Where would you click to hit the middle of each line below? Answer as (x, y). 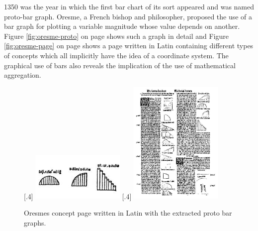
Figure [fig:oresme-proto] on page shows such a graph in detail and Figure (117, 36)
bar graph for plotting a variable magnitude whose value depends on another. (122, 26)
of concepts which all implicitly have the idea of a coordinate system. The (116, 55)
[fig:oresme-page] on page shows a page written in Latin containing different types (129, 46)
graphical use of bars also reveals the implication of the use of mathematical (120, 65)
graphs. (35, 222)
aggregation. (23, 75)
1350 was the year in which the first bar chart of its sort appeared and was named (129, 6)
